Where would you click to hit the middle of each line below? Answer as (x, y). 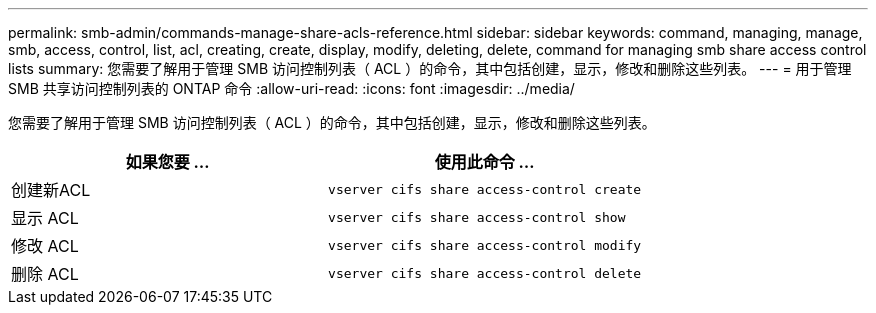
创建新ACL (51, 190)
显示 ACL (45, 218)
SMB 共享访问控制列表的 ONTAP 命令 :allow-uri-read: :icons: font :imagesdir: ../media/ (291, 88)
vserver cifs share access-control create (485, 189)
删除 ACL (45, 274)
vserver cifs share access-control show (477, 217)
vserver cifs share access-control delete (485, 273)
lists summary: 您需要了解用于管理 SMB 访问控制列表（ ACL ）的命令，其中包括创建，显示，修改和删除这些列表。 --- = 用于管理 (430, 68)
